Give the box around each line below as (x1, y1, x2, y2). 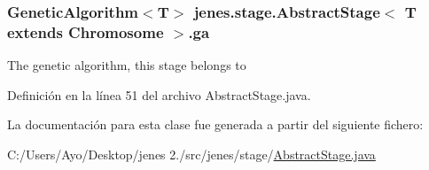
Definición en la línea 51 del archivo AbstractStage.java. (7, 85, 311, 104)
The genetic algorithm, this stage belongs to (7, 56, 246, 74)
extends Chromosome (7, 20, 164, 42)
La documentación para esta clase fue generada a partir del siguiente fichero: (7, 115, 424, 134)
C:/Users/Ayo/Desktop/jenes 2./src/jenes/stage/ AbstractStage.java (7, 144, 376, 163)
